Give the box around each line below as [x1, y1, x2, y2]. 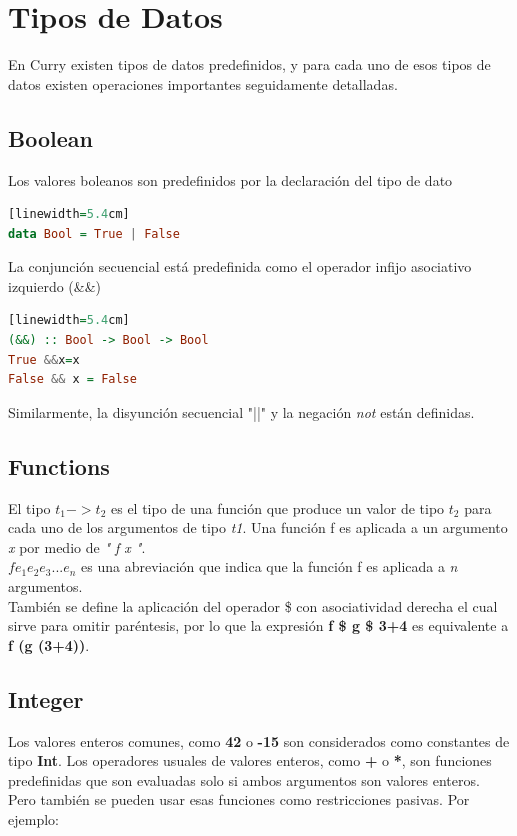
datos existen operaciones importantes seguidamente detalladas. [8, 73, 398, 94]
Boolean [8, 122, 93, 153]
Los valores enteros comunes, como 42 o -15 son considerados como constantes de [8, 730, 510, 751]
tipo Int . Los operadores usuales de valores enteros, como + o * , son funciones [8, 750, 492, 771]
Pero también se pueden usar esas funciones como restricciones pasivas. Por [8, 789, 470, 810]
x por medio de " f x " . [8, 536, 146, 557]
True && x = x [8, 352, 80, 367]
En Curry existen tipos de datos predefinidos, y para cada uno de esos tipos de [8, 54, 491, 75]
